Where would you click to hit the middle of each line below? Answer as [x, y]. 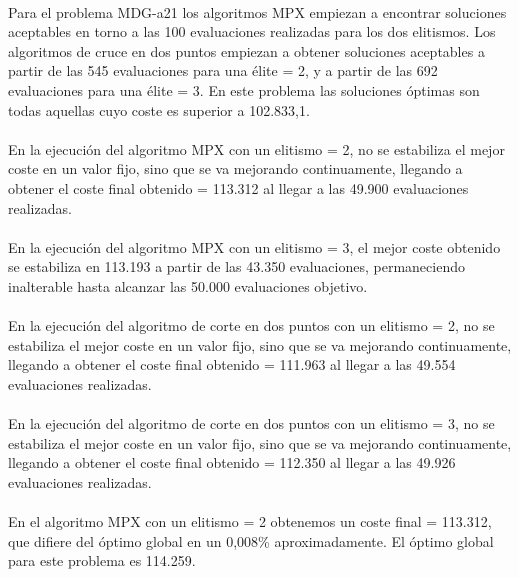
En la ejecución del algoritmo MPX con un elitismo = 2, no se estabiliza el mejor [256, 148]
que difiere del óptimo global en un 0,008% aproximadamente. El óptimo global [251, 540]
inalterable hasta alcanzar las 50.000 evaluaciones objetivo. [188, 285]
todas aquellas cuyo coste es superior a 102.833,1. [159, 109]
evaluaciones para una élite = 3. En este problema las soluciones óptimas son [244, 89]
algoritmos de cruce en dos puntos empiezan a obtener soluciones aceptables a [246, 50]
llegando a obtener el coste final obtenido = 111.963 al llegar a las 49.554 [232, 364]
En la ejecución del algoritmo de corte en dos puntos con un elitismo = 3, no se [251, 423]
